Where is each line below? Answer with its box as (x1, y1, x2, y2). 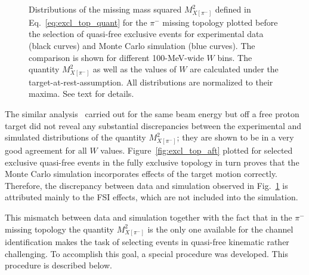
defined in (215, 3, 251, 15)
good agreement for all (5, 143, 87, 156)
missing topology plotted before (162, 16, 278, 28)
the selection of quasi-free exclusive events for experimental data (29, 27, 264, 40)
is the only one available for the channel (147, 222, 293, 235)
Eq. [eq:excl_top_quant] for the (29, 16, 147, 28)
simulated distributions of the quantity (5, 131, 146, 143)
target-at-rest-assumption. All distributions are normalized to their (29, 75, 273, 88)
